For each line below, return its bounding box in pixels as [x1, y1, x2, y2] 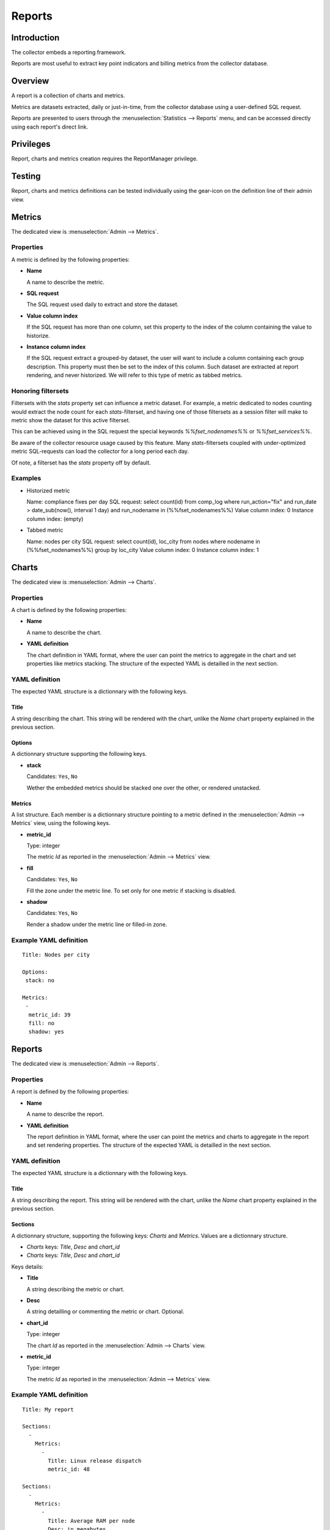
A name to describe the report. [26, 1111, 104, 1118]
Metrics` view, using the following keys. [11, 819, 111, 827]
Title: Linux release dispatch [48, 1457, 142, 1464]
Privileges [11, 139, 51, 149]
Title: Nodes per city [22, 951, 90, 958]
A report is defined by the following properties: [11, 1088, 130, 1095]
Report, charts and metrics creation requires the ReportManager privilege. [11, 155, 198, 162]
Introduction [11, 32, 60, 43]
